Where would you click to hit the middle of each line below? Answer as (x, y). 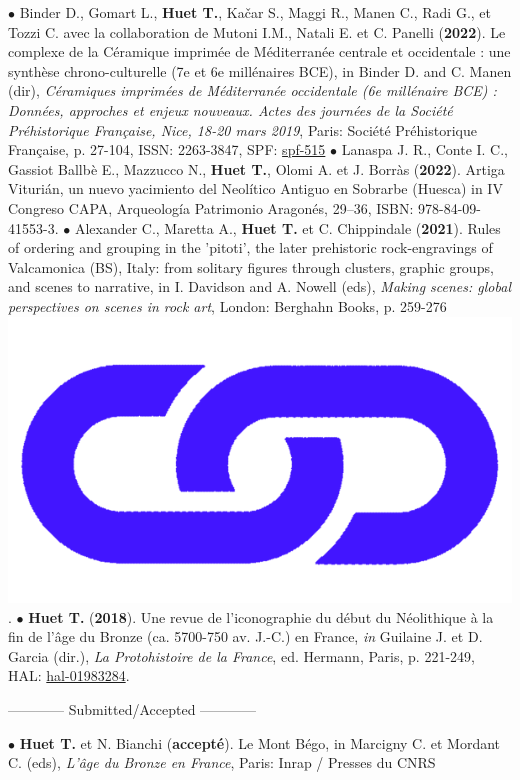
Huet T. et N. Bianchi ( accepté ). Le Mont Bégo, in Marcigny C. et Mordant (260, 742)
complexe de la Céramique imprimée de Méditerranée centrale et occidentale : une (259, 51)
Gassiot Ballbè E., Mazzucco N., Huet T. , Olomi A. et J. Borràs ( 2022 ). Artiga (256, 168)
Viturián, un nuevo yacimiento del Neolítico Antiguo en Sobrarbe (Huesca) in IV (255, 188)
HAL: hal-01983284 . (69, 675)
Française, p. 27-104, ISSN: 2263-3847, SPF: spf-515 (167, 149)
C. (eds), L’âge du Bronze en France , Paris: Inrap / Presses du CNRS (222, 762)
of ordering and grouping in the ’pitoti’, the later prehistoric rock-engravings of (250, 247)
